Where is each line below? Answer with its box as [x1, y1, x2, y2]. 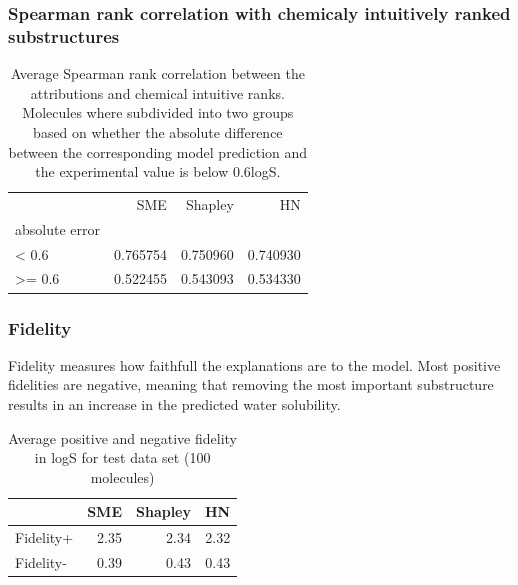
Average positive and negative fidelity [8, 427, 237, 448]
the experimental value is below [35, 161, 229, 182]
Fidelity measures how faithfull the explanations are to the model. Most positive [8, 354, 501, 375]
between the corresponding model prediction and [8, 141, 308, 162]
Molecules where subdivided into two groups [22, 102, 294, 123]
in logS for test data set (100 [34, 447, 211, 468]
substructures [8, 23, 120, 48]
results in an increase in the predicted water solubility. [8, 393, 341, 414]
